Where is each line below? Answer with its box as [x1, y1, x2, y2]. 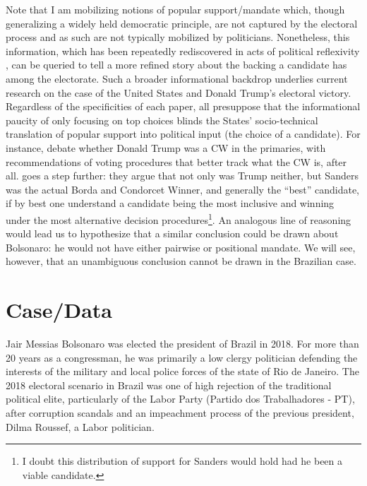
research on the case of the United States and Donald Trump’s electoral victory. [6, 85, 351, 100]
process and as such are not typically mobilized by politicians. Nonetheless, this [6, 30, 350, 45]
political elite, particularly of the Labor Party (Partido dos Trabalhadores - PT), [6, 391, 355, 406]
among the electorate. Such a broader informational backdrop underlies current [6, 71, 348, 85]
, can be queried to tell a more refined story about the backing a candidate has [6, 57, 347, 72]
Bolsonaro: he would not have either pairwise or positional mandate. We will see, [6, 239, 356, 254]
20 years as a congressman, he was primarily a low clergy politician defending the [6, 350, 358, 364]
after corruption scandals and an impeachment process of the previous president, [6, 405, 354, 420]
